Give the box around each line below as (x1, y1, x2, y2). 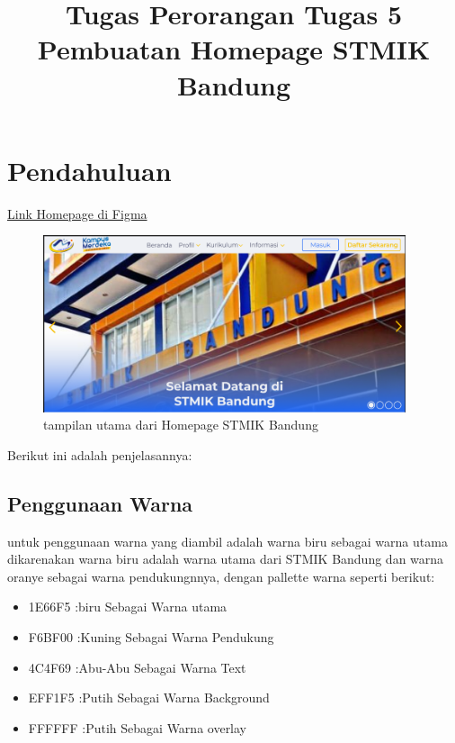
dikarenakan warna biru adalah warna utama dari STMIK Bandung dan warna (7, 549, 444, 568)
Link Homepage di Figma (7, 204, 147, 222)
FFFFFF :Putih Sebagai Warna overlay (28, 718, 247, 737)
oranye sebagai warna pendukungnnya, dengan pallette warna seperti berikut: (7, 566, 435, 585)
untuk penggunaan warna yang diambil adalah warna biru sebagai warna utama (7, 531, 448, 550)
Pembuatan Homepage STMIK (37, 31, 431, 68)
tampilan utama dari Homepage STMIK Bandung (43, 415, 318, 434)
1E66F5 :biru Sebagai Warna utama (28, 597, 227, 616)
